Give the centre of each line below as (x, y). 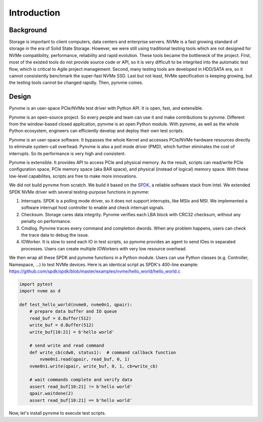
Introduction (35, 13)
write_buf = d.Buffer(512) (62, 325)
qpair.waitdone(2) (51, 393)
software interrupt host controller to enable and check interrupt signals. (93, 208)
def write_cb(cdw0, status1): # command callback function (103, 352)
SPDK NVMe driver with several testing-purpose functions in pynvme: (79, 192)
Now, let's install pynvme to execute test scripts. (57, 413)
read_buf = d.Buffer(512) (60, 318)
